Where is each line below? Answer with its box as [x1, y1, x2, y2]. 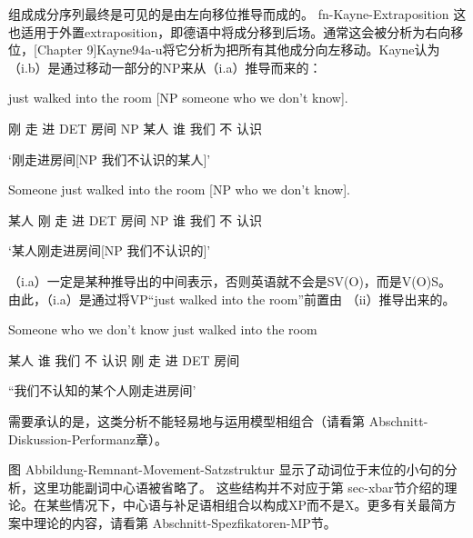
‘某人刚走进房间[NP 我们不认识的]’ [8, 241, 211, 260]
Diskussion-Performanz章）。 [8, 429, 167, 448]
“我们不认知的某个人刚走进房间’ [8, 381, 196, 400]
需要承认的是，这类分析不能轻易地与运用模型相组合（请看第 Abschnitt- [8, 411, 428, 430]
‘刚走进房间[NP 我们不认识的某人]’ [8, 149, 211, 168]
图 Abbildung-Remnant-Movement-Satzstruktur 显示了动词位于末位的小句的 [8, 460, 445, 479]
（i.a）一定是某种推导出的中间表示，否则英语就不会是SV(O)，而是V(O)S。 [8, 271, 451, 290]
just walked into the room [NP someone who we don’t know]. [8, 88, 348, 107]
